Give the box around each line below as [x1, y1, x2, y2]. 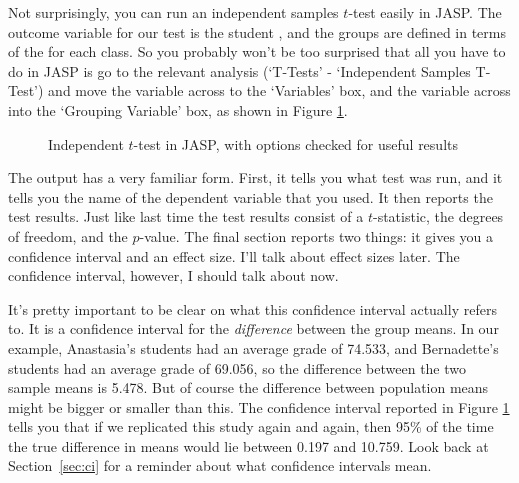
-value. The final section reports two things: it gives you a [139, 225, 494, 246]
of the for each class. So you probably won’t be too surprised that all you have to [8, 41, 506, 62]
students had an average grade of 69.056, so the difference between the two [8, 357, 467, 378]
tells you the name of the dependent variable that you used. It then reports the [8, 186, 493, 207]
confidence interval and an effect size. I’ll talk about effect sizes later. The [8, 245, 460, 266]
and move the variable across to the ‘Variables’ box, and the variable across [48, 80, 511, 101]
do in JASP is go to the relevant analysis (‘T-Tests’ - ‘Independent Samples [8, 60, 471, 81]
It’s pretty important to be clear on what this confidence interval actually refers [8, 298, 497, 319]
